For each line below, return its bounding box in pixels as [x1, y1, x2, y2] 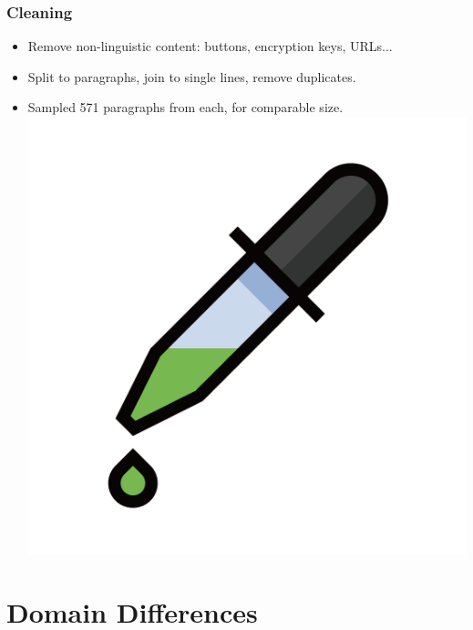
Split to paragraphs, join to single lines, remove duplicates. [27, 67, 356, 86]
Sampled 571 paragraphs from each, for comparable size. [27, 98, 344, 117]
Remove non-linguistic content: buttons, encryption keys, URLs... [27, 36, 393, 56]
